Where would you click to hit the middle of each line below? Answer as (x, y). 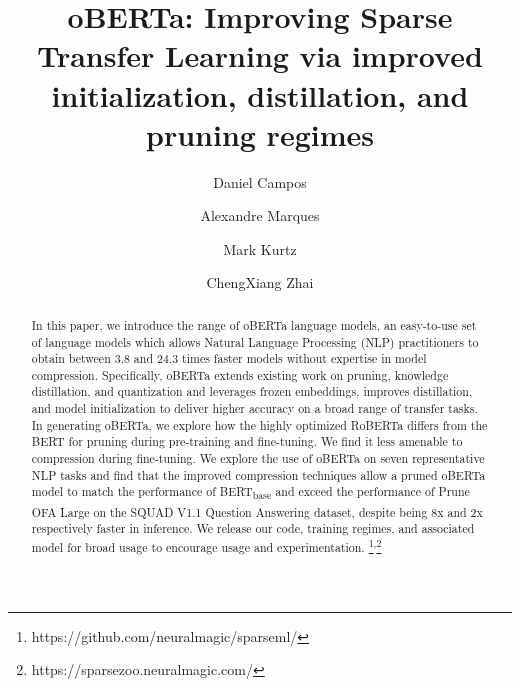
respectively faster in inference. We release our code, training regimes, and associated (253, 528)
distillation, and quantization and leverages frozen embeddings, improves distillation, (252, 391)
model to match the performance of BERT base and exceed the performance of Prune (250, 493)
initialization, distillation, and (260, 94)
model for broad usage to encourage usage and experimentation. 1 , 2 (206, 545)
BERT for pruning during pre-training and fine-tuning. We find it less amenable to (247, 441)
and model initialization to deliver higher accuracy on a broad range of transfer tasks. (254, 408)
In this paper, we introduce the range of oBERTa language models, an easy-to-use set (254, 324)
